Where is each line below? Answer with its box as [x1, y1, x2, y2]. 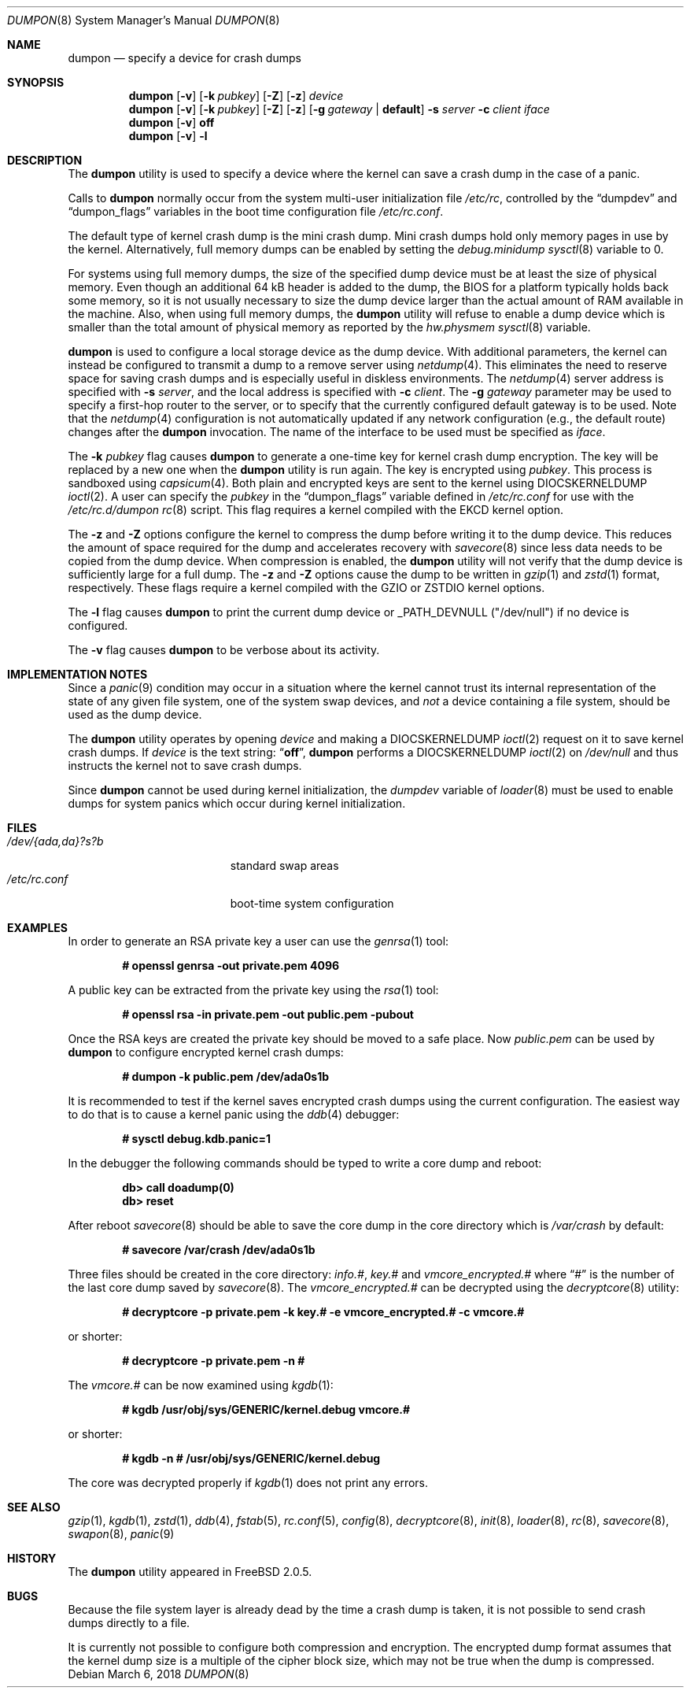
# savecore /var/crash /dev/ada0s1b [122, 1243, 315, 1256]
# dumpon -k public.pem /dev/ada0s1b [122, 1070, 330, 1083]
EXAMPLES [7, 921, 68, 934]
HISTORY [7, 1552, 57, 1565]
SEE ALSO [7, 1500, 61, 1514]
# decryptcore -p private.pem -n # [122, 1354, 305, 1367]
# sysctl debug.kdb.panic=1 [122, 1132, 271, 1145]
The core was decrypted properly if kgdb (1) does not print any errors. [68, 1476, 429, 1489]
